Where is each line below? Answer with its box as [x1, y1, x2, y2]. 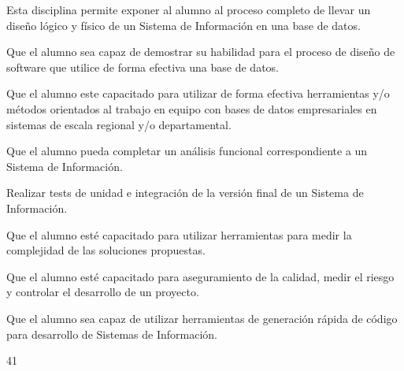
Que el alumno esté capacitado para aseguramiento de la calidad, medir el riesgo [6, 268, 395, 284]
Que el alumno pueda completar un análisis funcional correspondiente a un [6, 143, 368, 159]
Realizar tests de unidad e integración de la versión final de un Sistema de [6, 184, 364, 201]
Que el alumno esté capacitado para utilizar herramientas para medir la [6, 226, 352, 243]
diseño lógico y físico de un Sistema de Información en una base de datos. [6, 17, 361, 33]
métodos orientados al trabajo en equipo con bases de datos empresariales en [6, 100, 377, 117]
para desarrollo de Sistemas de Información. [6, 325, 217, 342]
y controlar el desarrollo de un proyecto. [6, 284, 199, 300]
